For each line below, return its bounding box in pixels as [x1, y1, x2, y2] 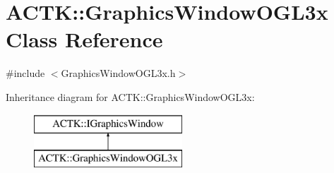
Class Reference [6, 25, 163, 54]
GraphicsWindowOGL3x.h [61, 66, 176, 80]
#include [6, 66, 45, 80]
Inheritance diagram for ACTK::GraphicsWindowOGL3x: [6, 89, 255, 104]
